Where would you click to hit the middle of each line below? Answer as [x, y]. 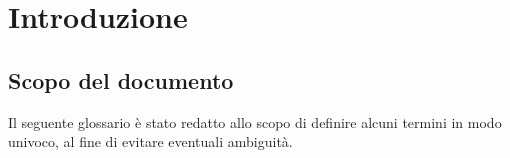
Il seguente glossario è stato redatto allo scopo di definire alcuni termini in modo [255, 121]
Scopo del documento [121, 79]
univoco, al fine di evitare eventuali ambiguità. [150, 141]
